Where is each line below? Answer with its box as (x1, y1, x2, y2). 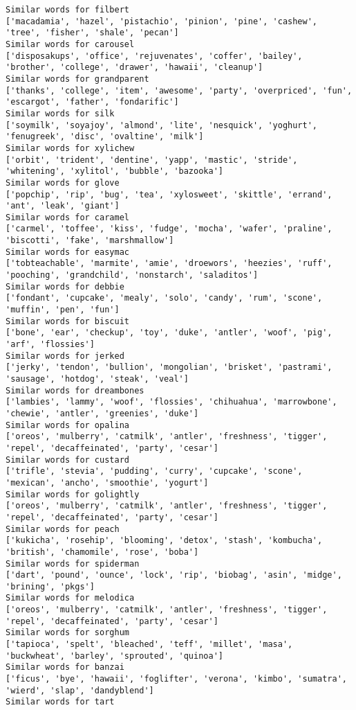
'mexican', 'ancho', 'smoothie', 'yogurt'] (6, 477, 209, 488)
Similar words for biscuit (6, 316, 129, 326)
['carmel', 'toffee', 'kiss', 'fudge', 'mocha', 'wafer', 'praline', (6, 224, 332, 234)
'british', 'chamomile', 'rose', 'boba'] (6, 547, 199, 557)
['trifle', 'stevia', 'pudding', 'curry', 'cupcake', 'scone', (6, 466, 303, 477)
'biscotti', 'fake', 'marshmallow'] (6, 236, 174, 246)
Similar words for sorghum (6, 628, 129, 638)
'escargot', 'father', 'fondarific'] (6, 97, 179, 107)
